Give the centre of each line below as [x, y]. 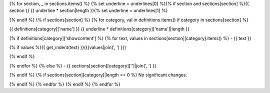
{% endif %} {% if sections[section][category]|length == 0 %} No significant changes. [98, 75]
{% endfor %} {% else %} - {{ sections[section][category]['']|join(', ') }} [83, 65]
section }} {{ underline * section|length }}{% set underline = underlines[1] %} [88, 10]
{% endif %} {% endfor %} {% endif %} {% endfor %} [65, 84]
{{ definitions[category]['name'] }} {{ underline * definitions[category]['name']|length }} [99, 29]
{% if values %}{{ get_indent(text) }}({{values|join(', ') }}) [68, 47]
